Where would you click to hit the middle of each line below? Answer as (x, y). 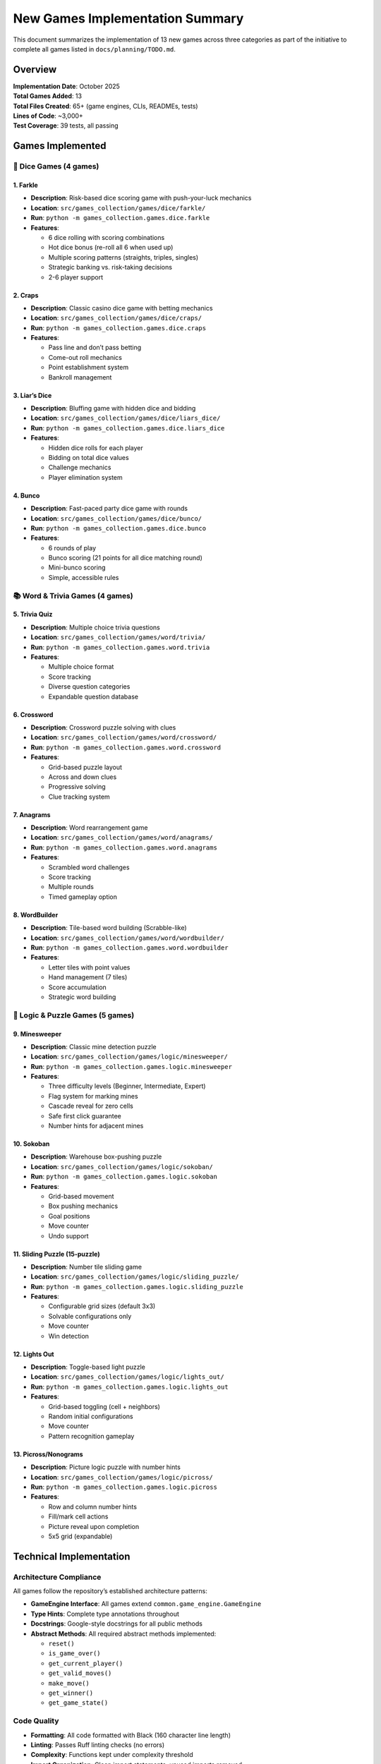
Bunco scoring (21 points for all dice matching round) (125, 558)
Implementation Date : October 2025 (66, 86)
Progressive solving (77, 787)
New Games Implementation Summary (128, 18)
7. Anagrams (32, 814)
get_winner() (71, 1693)
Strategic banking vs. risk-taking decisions (110, 267)
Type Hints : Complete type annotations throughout (105, 1614)
